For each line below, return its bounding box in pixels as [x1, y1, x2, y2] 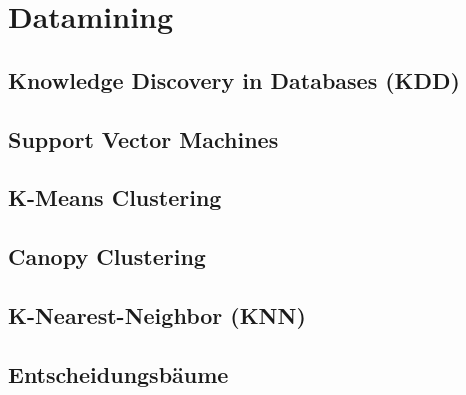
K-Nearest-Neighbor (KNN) [8, 299, 306, 330]
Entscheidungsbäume [8, 358, 229, 389]
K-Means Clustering [8, 182, 222, 213]
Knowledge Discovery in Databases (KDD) [8, 64, 460, 95]
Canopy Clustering [8, 241, 206, 272]
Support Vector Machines [8, 123, 279, 154]
